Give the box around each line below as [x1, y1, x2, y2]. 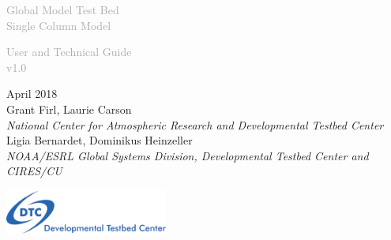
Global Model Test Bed [6, 2, 119, 17]
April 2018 [6, 85, 58, 102]
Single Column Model [6, 17, 111, 33]
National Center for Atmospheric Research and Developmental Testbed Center [6, 116, 384, 133]
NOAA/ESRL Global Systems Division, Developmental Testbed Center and [6, 147, 369, 163]
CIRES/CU [6, 163, 62, 179]
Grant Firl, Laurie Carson [6, 100, 132, 117]
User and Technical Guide [6, 43, 132, 60]
